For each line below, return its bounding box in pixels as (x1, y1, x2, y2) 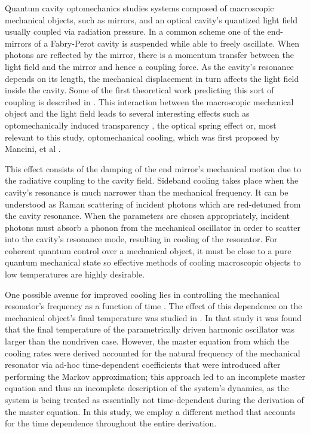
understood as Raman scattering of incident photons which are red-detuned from (5, 197, 301, 210)
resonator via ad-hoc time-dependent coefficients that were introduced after (5, 358, 281, 371)
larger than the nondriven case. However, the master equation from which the (5, 335, 289, 347)
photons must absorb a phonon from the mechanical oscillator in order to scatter (5, 221, 300, 233)
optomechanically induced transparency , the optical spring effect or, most (5, 118, 277, 131)
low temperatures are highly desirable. (5, 268, 145, 280)
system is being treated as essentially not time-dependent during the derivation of (5, 394, 304, 405)
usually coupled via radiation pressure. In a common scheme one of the (5, 25, 265, 38)
